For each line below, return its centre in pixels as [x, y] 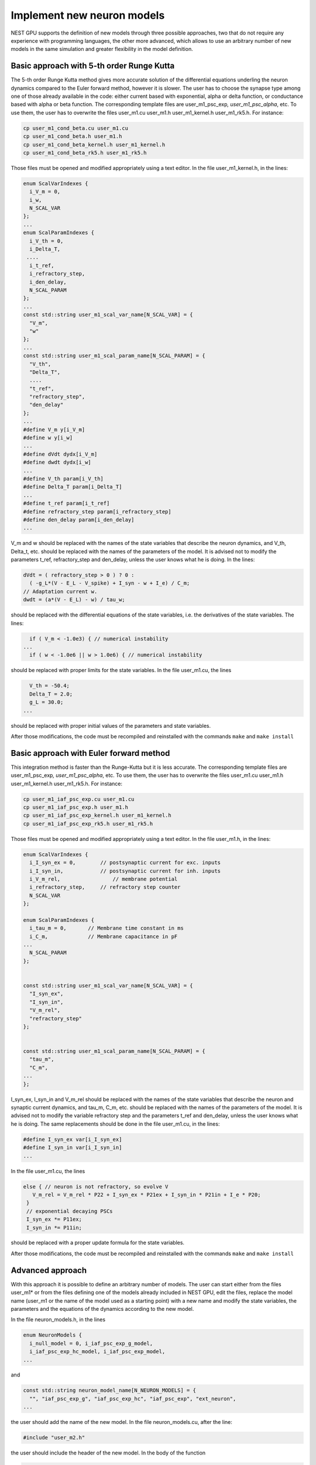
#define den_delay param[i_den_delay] [79, 519]
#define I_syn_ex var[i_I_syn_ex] [73, 1139]
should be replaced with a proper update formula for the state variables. [97, 1243]
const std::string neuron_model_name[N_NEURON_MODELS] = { [109, 1391]
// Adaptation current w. [60, 591]
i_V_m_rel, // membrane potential [104, 879]
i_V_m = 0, [45, 192]
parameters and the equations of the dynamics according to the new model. [102, 1309]
